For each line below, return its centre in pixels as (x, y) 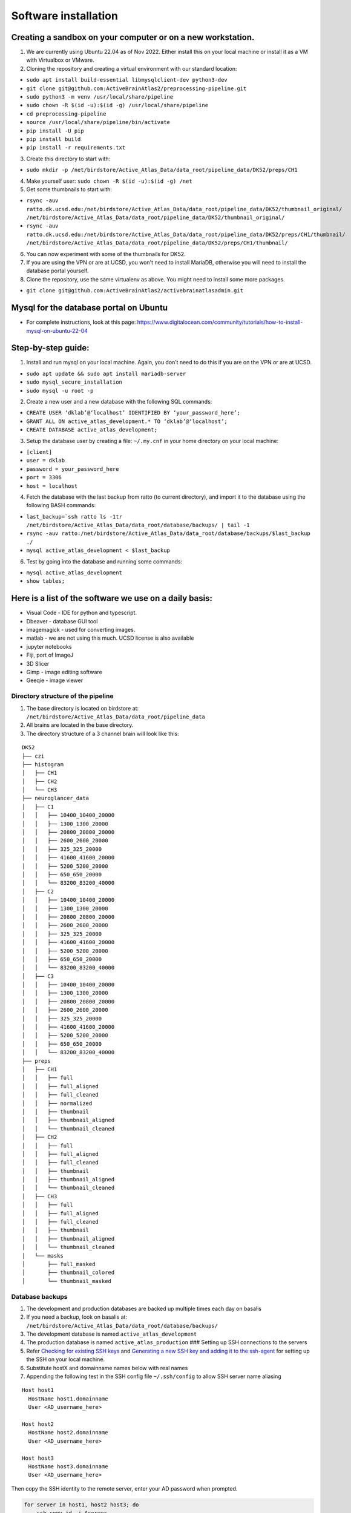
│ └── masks (43, 1255)
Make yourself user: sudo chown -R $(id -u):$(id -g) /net (110, 181)
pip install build (54, 139)
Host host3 (38, 1458)
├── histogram (43, 764)
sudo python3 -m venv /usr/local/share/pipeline (100, 97)
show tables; (46, 581)
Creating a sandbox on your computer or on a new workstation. (133, 37)
